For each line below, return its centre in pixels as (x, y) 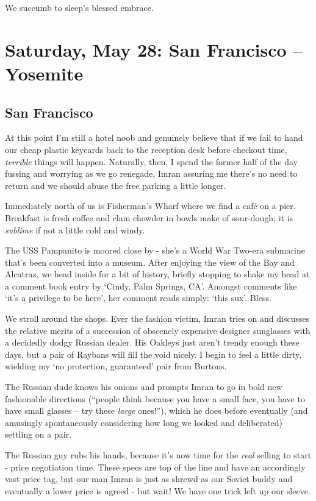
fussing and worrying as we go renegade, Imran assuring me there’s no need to (151, 173)
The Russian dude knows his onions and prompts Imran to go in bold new (144, 387)
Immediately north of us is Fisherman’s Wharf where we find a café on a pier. (150, 206)
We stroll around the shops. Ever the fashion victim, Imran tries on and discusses (157, 318)
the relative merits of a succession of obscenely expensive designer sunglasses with (158, 330)
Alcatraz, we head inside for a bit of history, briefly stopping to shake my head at (157, 274)
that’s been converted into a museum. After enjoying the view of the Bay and (150, 262)
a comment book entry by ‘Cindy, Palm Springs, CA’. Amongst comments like (151, 286)
